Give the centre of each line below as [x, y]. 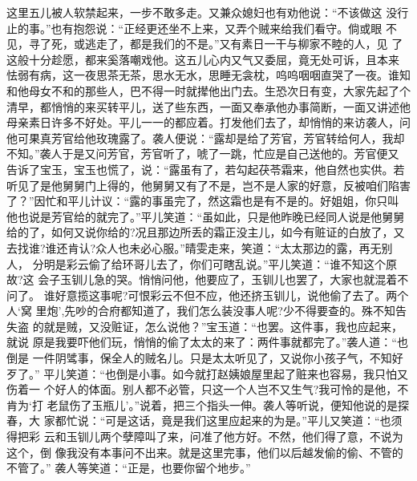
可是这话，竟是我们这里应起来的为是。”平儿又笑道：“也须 [254, 420]
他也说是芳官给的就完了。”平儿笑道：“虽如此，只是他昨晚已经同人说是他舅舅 [206, 216]
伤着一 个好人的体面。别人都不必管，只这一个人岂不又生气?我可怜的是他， [202, 389]
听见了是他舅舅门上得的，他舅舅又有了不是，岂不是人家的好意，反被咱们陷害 [208, 185]
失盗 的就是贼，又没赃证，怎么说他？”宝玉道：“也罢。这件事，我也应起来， [204, 326]
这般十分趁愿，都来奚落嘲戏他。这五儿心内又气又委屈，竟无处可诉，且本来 [203, 59]
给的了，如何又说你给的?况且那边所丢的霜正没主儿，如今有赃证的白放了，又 [206, 232]
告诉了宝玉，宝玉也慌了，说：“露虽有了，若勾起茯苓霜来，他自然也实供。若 [206, 169]
